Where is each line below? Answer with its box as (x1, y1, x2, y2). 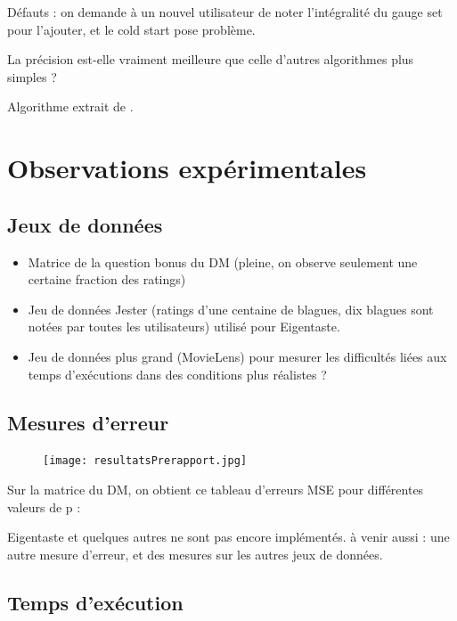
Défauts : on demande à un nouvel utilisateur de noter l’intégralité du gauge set (7, 3, 443, 20)
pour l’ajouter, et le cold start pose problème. (7, 20, 256, 38)
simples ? (7, 67, 57, 86)
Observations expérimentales (7, 150, 367, 186)
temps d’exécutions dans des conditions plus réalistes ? (28, 364, 327, 383)
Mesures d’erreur (7, 408, 169, 436)
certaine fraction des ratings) (28, 270, 186, 289)
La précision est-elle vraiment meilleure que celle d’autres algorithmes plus (7, 50, 414, 69)
